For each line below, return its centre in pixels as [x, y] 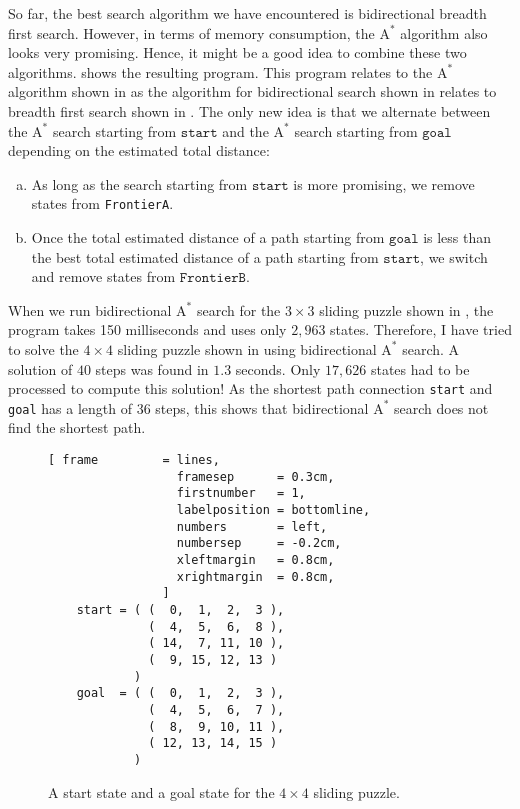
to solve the [43, 348]
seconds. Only [278, 368]
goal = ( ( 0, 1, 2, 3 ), [180, 693]
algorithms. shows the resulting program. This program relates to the [220, 71]
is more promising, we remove [384, 183]
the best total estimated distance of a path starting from [205, 256]
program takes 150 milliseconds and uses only [147, 329]
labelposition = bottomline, [273, 510]
